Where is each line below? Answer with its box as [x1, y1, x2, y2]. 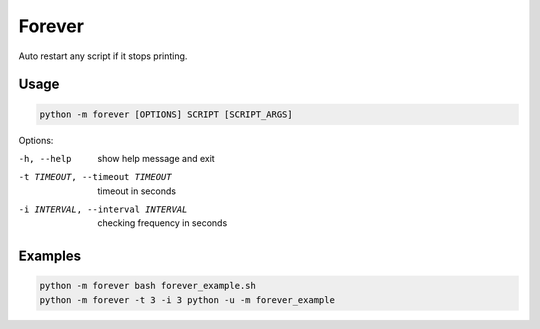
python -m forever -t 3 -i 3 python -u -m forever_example [39, 294, 335, 305]
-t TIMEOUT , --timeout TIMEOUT [18, 171, 172, 183]
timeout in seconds [97, 185, 177, 197]
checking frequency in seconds [97, 217, 228, 229]
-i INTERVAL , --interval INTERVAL [18, 204, 188, 215]
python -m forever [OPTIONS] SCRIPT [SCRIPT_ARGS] [39, 108, 294, 120]
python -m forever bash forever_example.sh [39, 280, 257, 292]
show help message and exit [97, 152, 215, 164]
